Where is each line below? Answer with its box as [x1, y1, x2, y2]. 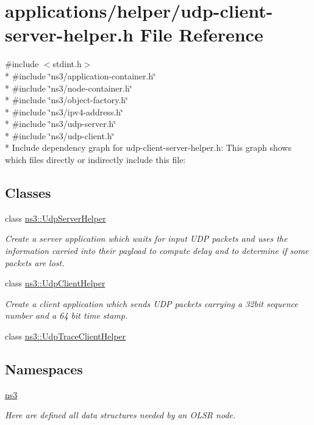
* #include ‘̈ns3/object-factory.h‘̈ [5, 93, 128, 106]
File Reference [140, 22, 263, 47]
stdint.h [52, 57, 82, 70]
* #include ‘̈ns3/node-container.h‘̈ [5, 81, 132, 94]
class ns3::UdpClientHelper [5, 277, 105, 289]
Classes [5, 183, 51, 202]
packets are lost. [5, 256, 65, 269]
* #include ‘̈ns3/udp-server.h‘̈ [5, 117, 116, 130]
